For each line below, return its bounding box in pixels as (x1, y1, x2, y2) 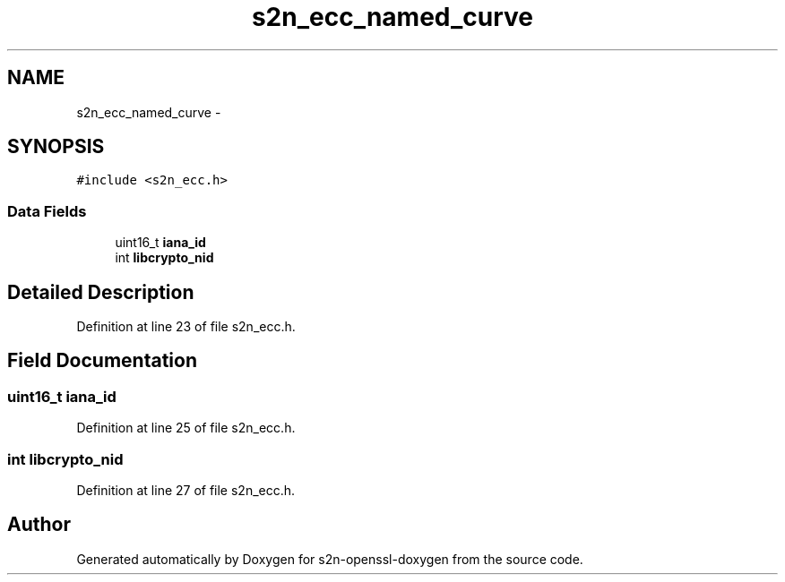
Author (7, 513, 71, 536)
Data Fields (7, 201, 87, 220)
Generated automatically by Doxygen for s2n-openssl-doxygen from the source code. (76, 551, 583, 567)
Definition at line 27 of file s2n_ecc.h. (76, 483, 296, 498)
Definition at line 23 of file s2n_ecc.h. (76, 319, 296, 335)
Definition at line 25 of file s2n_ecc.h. (76, 420, 296, 436)
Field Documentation (7, 349, 197, 372)
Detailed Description (7, 280, 194, 304)
